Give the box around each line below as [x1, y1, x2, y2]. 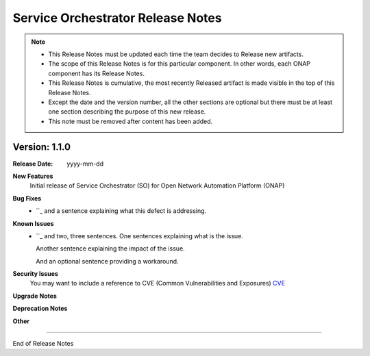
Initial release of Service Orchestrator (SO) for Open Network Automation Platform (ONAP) [29, 181, 285, 190]
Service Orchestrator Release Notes [12, 10, 222, 25]
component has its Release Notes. [48, 69, 145, 77]
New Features [12, 172, 53, 180]
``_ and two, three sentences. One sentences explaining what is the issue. [36, 231, 243, 240]
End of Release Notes [12, 340, 74, 348]
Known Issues [12, 219, 54, 227]
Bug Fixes [12, 194, 42, 202]
